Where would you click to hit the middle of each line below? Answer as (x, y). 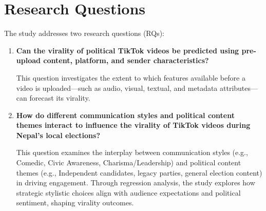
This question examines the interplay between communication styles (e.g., (132, 152)
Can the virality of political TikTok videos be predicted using (128, 50)
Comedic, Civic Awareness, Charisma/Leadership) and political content (129, 162)
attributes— (239, 88)
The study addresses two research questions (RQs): (84, 33)
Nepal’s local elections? (58, 135)
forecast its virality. (60, 98)
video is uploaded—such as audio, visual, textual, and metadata (117, 88)
